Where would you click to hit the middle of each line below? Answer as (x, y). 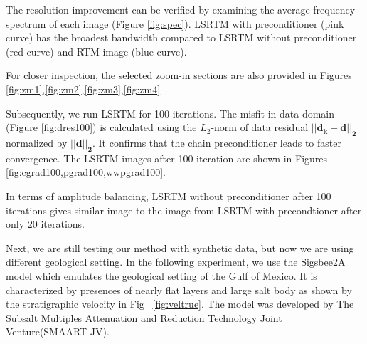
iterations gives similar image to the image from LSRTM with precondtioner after (184, 210)
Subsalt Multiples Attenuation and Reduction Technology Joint (144, 317)
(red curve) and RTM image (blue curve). (96, 51)
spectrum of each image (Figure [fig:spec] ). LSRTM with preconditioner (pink (175, 23)
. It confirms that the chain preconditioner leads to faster (217, 142)
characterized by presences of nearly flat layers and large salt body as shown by (179, 290)
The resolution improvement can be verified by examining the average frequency (181, 9)
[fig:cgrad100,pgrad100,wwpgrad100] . (86, 172)
